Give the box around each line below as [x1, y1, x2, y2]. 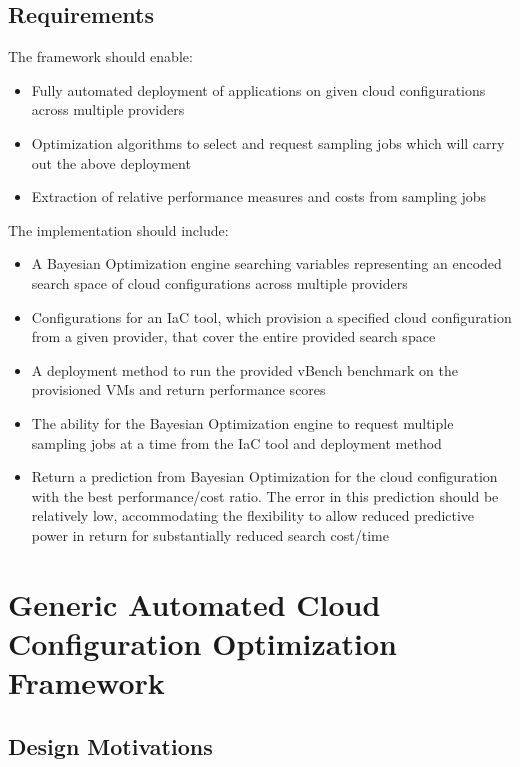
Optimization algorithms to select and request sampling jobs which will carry [31, 132, 505, 153]
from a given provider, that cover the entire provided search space [31, 326, 436, 347]
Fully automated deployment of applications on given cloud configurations [31, 79, 486, 100]
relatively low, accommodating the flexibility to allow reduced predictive [31, 505, 475, 526]
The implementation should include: [8, 219, 229, 240]
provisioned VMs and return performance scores [31, 379, 326, 400]
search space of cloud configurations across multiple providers [31, 272, 408, 293]
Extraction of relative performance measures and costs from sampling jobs [31, 186, 487, 207]
